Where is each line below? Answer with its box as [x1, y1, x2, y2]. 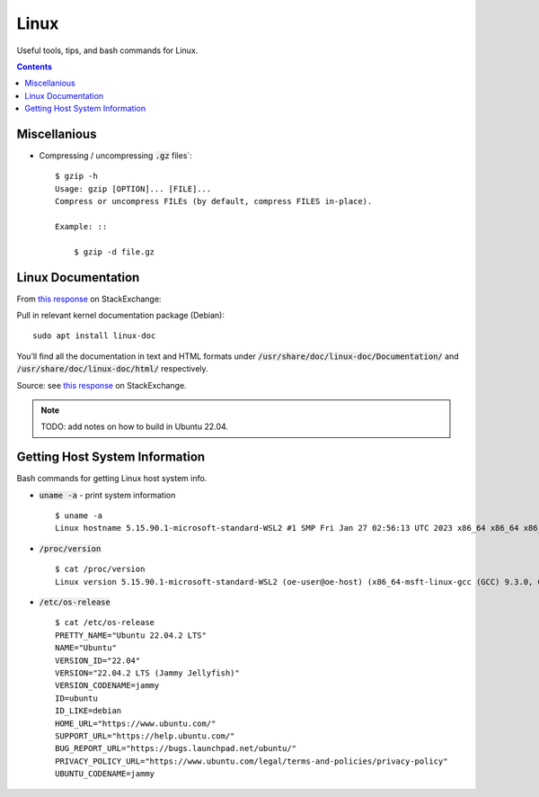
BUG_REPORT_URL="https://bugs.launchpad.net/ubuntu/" [55, 743, 296, 754]
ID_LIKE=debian [55, 706, 122, 716]
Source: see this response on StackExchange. [16, 380, 188, 390]
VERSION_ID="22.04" [55, 655, 141, 666]
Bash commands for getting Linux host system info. [16, 473, 208, 484]
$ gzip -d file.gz [73, 246, 155, 256]
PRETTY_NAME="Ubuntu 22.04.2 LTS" [55, 630, 207, 640]
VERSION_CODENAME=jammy [55, 680, 160, 691]
